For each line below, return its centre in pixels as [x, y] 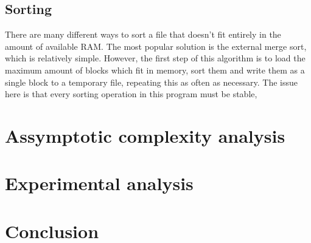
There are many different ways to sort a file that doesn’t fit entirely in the [143, 34]
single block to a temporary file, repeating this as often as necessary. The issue [152, 82]
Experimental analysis [99, 183]
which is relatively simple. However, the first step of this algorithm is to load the [155, 58]
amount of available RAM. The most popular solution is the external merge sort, [156, 46]
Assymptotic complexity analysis [145, 135]
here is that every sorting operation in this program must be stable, [131, 94]
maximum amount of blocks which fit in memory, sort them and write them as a [155, 70]
